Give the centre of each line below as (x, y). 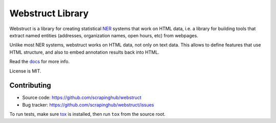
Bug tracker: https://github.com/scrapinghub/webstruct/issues (88, 105)
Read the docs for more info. (40, 62)
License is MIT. (25, 71)
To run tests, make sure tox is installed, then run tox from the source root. (87, 114)
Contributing (30, 85)
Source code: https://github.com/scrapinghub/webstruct (82, 97)
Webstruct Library (49, 13)
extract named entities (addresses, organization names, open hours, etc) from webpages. (104, 35)
